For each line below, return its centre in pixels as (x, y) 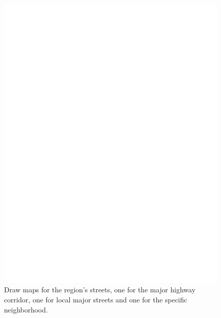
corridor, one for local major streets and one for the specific (96, 299)
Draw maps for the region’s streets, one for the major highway (100, 290)
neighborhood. (26, 309)
